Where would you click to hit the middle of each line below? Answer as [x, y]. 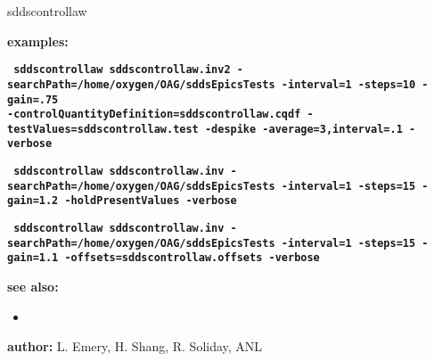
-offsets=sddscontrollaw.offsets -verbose [192, 258]
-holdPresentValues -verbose [151, 201]
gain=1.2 [33, 201]
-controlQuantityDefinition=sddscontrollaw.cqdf [154, 115]
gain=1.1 [33, 258]
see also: [33, 287]
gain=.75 [33, 99]
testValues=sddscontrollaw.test [103, 129]
